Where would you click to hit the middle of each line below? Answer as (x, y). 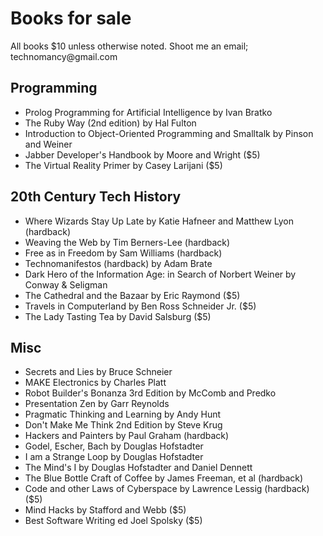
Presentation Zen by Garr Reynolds (97, 404)
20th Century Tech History (96, 197)
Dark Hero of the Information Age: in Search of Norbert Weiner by (160, 274)
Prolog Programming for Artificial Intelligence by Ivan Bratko (148, 112)
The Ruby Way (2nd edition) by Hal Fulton (110, 123)
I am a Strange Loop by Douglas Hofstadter (114, 457)
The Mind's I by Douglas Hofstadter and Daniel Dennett (138, 468)
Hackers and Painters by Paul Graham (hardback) (127, 436)
